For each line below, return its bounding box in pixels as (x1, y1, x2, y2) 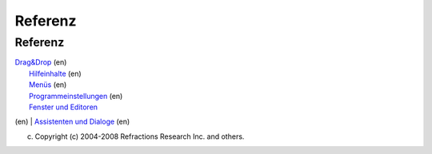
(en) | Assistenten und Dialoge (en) (14, 116, 130, 127)
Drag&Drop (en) (14, 57, 67, 67)
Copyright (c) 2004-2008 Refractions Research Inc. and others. (34, 132, 245, 141)
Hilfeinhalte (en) (29, 69, 82, 78)
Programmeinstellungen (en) (29, 91, 123, 101)
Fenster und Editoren (29, 102, 98, 112)
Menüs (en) (29, 80, 67, 89)
